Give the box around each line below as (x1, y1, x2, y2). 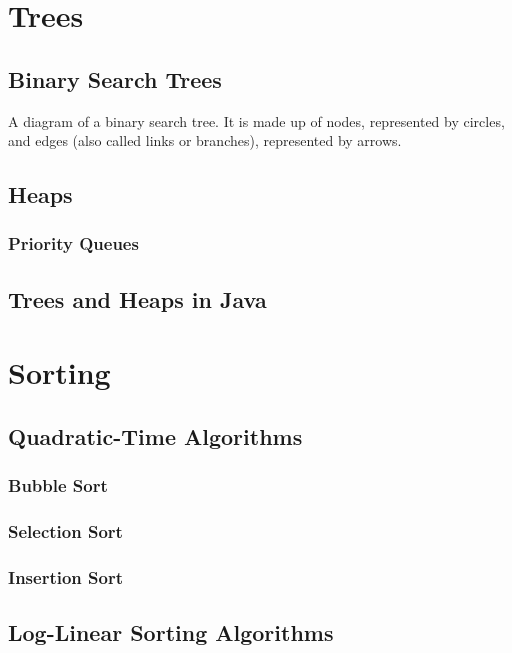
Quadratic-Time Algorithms (8, 420, 303, 451)
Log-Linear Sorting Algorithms (8, 617, 334, 648)
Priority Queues (8, 231, 139, 256)
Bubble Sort (8, 473, 108, 498)
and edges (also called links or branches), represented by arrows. (8, 130, 402, 151)
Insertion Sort (8, 564, 123, 589)
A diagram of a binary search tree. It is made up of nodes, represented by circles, (8, 110, 505, 131)
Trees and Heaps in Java (8, 283, 267, 314)
